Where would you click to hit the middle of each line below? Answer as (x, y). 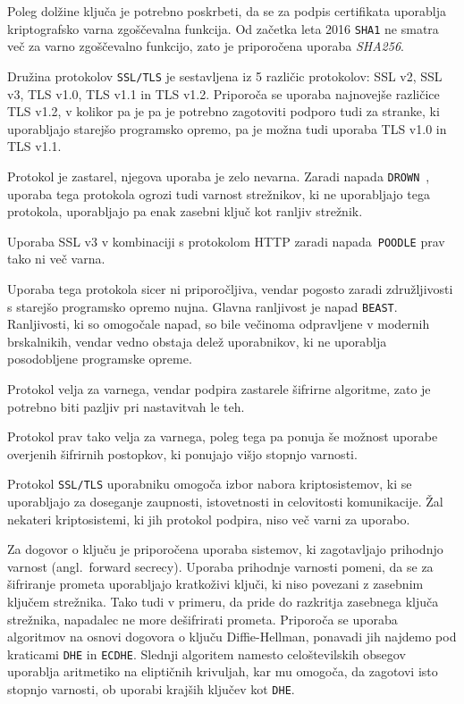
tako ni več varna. (56, 259)
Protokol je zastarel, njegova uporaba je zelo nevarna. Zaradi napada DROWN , (219, 176)
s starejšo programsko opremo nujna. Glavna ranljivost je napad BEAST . (202, 306)
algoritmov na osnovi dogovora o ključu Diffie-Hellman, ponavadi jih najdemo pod (232, 637)
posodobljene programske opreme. (100, 359)
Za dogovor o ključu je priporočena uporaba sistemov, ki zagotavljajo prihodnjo (225, 549)
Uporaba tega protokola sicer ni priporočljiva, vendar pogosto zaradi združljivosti (230, 288)
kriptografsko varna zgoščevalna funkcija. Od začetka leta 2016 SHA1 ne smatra (223, 28)
